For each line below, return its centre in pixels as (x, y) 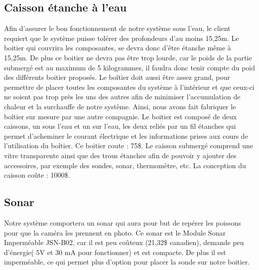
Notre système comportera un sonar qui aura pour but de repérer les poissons (123, 222)
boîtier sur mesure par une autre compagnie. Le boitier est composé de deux (121, 116)
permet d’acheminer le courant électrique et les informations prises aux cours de (126, 135)
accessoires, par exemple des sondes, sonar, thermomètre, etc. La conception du (125, 165)
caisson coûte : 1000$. (37, 175)
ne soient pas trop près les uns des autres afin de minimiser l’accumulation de (122, 97)
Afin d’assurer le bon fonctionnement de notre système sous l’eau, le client (117, 28)
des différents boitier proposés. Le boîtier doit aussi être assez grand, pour (117, 77)
